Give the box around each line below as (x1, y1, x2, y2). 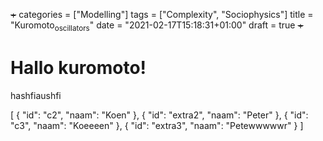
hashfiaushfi (10, 89, 62, 101)
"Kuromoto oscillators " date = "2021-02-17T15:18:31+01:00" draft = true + (10, 19, 304, 33)
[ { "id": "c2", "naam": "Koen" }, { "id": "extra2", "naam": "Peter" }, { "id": (10, 109, 309, 121)
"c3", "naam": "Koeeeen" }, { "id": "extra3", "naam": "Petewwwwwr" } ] (10, 119, 304, 131)
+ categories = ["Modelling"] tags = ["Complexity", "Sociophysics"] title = (10, 9, 314, 20)
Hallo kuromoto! (10, 56, 147, 79)
